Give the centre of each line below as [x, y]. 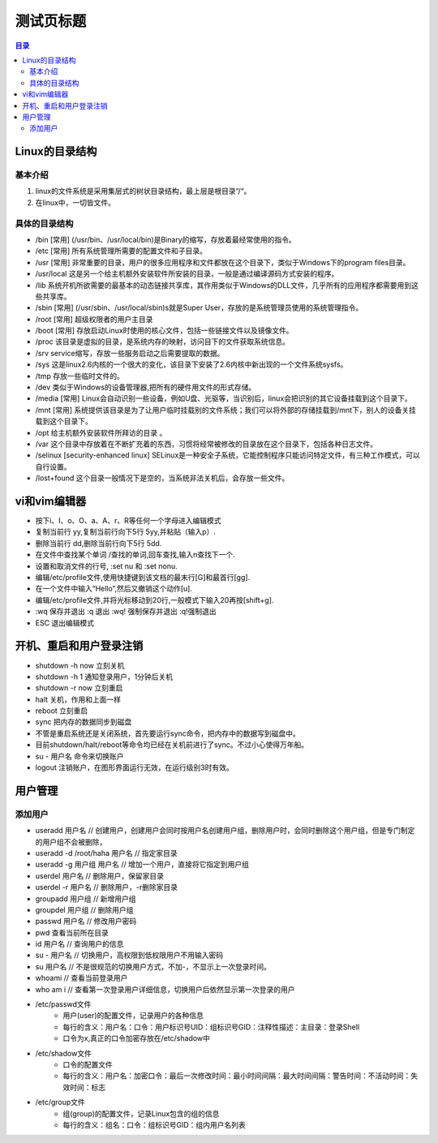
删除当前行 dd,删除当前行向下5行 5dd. [99, 543]
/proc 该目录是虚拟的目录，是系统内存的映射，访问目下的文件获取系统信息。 [162, 342]
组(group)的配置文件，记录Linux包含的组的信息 [141, 1113]
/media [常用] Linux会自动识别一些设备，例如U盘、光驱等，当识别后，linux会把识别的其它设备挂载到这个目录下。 [224, 398]
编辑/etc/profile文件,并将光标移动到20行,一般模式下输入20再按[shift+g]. [155, 599]
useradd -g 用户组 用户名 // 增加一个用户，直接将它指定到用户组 [142, 865]
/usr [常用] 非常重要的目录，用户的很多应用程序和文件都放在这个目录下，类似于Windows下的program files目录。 [223, 262]
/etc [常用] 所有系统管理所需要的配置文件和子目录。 [121, 251]
